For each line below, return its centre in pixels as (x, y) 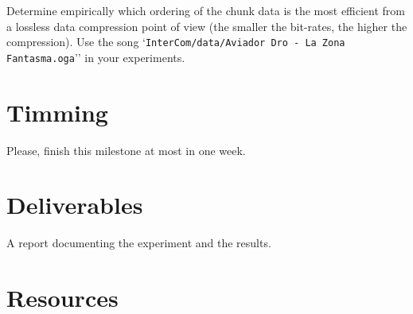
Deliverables (75, 205)
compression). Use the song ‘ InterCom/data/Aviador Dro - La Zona (176, 42)
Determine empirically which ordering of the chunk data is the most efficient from (206, 10)
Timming (57, 112)
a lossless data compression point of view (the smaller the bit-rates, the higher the (207, 26)
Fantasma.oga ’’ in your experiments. (96, 57)
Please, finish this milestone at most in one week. (126, 150)
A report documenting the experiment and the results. (139, 243)
